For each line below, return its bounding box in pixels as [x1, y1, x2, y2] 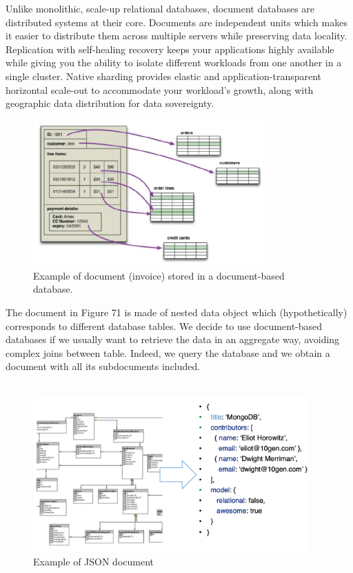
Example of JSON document [33, 554, 154, 568]
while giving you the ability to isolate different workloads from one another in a [6, 55, 342, 70]
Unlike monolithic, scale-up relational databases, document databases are [6, 1, 315, 15]
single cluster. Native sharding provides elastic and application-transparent [6, 68, 322, 83]
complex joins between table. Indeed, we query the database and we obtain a [6, 345, 330, 360]
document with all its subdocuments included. [6, 359, 201, 373]
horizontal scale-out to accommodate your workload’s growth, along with [6, 82, 314, 97]
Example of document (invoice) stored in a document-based [33, 268, 285, 282]
